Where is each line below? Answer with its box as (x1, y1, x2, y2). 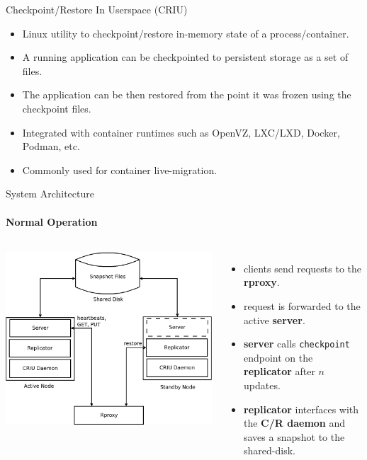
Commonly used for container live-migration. (22, 162, 218, 177)
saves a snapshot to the (244, 429, 345, 444)
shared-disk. (244, 443, 295, 458)
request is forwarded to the (244, 298, 361, 313)
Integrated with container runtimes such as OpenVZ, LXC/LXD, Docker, (22, 125, 340, 139)
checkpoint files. (22, 100, 91, 115)
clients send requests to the (244, 260, 361, 275)
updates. (244, 377, 281, 392)
